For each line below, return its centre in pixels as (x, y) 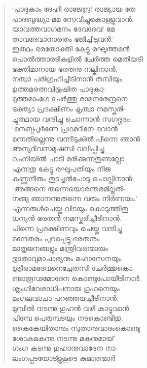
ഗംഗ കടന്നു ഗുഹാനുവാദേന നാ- (65, 348)
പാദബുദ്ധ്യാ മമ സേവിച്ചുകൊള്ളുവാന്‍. (73, 19)
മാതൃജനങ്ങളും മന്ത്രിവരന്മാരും (60, 248)
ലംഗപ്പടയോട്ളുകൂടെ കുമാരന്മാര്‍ (64, 358)
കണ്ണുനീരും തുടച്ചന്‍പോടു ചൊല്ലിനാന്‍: (73, 178)
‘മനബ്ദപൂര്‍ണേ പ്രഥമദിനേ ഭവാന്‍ (65, 129)
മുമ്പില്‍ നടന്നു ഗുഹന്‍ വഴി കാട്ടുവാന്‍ (70, 308)
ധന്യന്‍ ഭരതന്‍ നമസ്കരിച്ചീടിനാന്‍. (67, 218)
